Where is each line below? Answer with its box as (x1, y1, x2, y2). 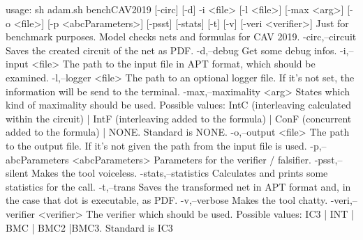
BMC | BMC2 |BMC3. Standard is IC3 (6, 220, 173, 234)
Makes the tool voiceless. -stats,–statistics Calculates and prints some (31, 166, 328, 180)
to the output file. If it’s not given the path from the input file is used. (6, 138, 307, 152)
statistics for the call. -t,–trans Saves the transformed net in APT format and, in (6, 179, 351, 193)
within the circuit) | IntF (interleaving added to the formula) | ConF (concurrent (6, 111, 352, 125)
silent (6, 166, 29, 180)
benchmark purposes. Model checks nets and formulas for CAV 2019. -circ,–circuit (6, 29, 357, 44)
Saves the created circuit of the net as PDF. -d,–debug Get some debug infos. (6, 42, 337, 57)
